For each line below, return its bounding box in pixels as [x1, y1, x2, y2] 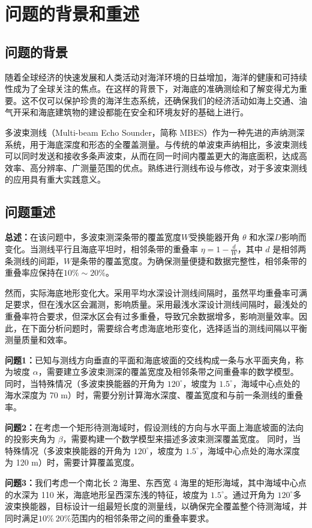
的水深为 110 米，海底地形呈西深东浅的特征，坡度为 [5, 488, 208, 500]
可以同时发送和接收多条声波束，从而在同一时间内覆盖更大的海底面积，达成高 [5, 150, 307, 162]
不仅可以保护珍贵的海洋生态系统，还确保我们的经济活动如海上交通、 [29, 94, 299, 106]
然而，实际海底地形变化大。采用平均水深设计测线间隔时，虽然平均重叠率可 [5, 286, 299, 299]
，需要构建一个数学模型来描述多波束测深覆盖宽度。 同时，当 [62, 432, 301, 445]
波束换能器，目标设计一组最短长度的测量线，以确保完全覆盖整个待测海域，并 [5, 500, 307, 512]
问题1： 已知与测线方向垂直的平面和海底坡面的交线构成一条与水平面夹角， [5, 353, 296, 366]
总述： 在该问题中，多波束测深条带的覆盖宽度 [5, 231, 181, 243]
